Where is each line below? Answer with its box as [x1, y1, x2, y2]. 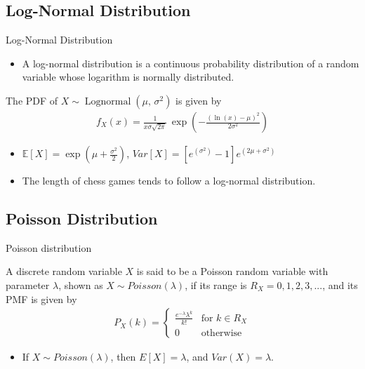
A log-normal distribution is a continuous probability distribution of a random [22, 55, 359, 70]
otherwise [201, 328, 242, 338]
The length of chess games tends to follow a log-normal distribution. [22, 173, 316, 188]
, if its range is [185, 278, 247, 292]
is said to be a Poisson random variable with [136, 264, 328, 279]
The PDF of [6, 93, 58, 107]
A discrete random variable [6, 264, 122, 279]
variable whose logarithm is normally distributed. [22, 69, 234, 84]
